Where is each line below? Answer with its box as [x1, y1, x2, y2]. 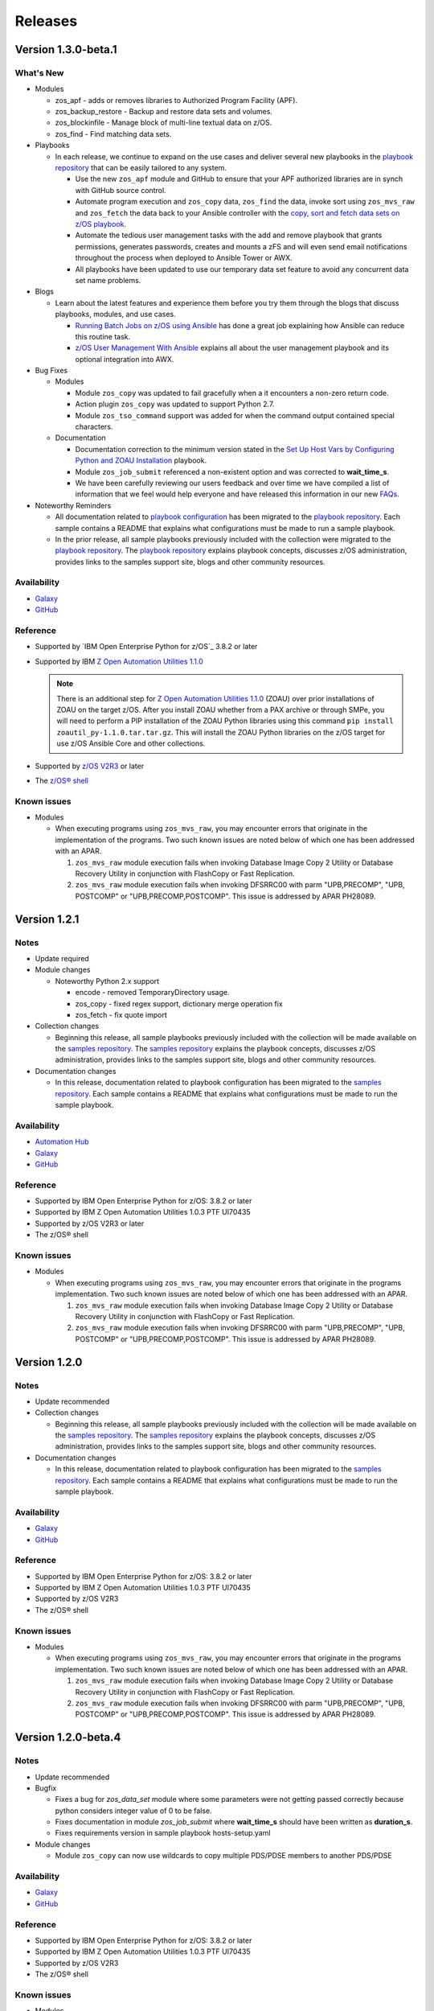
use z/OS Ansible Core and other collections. [56, 738, 206, 748]
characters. [75, 422, 113, 432]
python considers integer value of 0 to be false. [55, 1806, 212, 1816]
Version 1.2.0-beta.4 [14, 1730, 121, 1745]
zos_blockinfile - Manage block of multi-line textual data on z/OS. [55, 117, 272, 128]
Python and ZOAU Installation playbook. [75, 455, 207, 466]
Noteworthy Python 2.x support [55, 976, 160, 985]
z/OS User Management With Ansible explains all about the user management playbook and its [75, 343, 390, 353]
